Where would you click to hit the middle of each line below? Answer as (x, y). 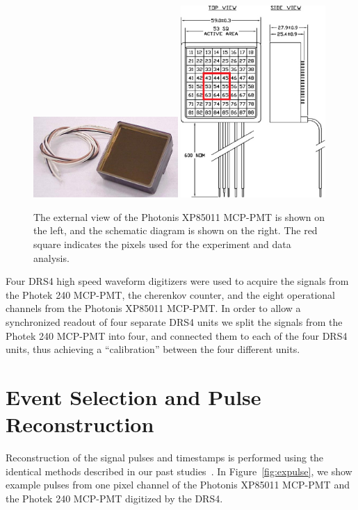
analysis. (51, 257)
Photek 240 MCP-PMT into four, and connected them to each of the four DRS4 (177, 335)
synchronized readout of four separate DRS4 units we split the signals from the (174, 322)
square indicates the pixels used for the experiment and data (162, 244)
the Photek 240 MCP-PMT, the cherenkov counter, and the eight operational (170, 294)
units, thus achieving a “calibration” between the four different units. (153, 349)
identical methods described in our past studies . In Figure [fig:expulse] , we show (179, 471)
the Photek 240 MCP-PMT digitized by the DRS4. (114, 498)
